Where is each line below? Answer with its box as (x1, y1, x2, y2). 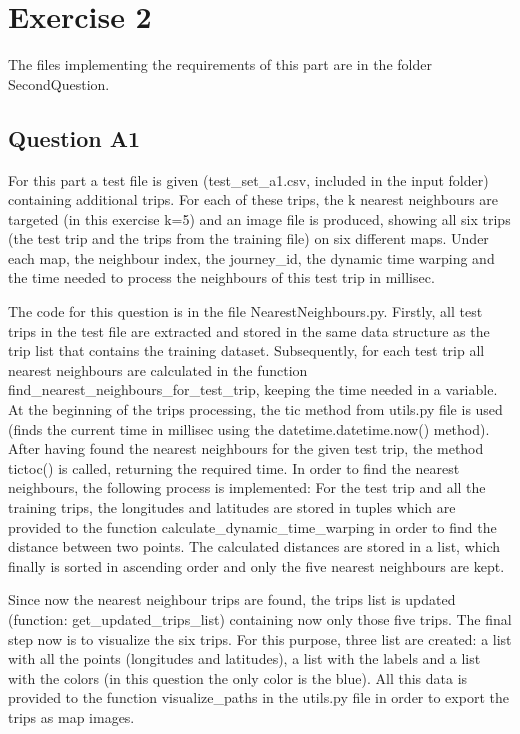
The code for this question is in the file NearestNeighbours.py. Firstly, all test (8, 301, 483, 322)
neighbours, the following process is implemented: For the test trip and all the (8, 477, 486, 498)
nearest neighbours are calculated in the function (8, 359, 308, 380)
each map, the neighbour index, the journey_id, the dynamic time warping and (8, 247, 495, 268)
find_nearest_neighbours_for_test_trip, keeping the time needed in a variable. (8, 379, 498, 400)
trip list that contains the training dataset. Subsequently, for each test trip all (8, 340, 485, 361)
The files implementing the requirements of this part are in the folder (8, 54, 432, 75)
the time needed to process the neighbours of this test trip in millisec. (8, 267, 435, 288)
